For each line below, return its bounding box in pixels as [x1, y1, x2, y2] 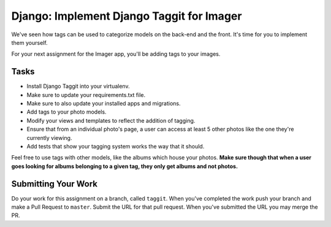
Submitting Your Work [11, 179, 98, 189]
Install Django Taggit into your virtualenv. [26, 83, 130, 90]
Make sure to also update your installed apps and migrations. [26, 100, 181, 107]
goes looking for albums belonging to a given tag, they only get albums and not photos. [11, 163, 238, 170]
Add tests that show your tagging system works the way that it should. [26, 142, 205, 150]
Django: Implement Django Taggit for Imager [11, 9, 242, 23]
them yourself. [11, 39, 48, 46]
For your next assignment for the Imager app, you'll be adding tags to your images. [11, 50, 221, 58]
